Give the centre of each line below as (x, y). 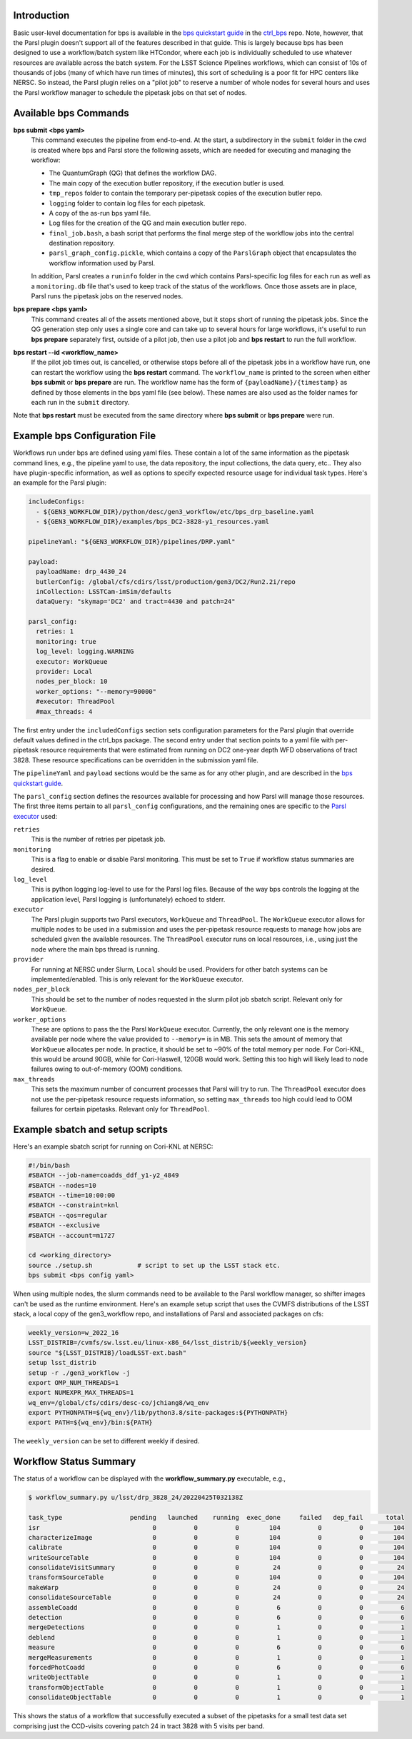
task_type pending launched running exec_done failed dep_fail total (216, 1518)
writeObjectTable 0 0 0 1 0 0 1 (216, 1677)
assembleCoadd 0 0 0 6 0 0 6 (216, 1607)
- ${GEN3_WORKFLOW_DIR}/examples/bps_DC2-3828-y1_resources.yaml (153, 522)
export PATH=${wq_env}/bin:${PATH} (90, 1423)
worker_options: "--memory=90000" (96, 691)
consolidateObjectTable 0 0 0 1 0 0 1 (216, 1698)
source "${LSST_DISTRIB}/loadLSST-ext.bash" (107, 1352)
